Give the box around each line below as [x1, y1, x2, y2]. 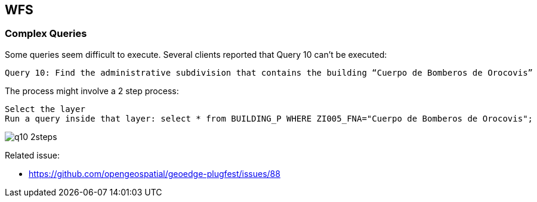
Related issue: [5, 150, 60, 160]
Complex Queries [5, 27, 87, 40]
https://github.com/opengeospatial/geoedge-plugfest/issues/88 [29, 168, 280, 179]
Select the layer [5, 104, 85, 114]
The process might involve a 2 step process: [5, 85, 179, 96]
